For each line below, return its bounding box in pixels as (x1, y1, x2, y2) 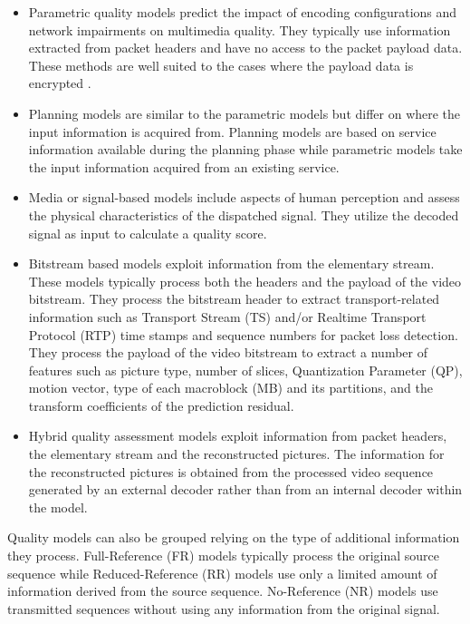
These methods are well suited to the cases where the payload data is (28, 55, 414, 74)
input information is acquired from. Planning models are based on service (28, 122, 436, 141)
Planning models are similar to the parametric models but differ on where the (28, 103, 461, 122)
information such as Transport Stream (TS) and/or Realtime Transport (28, 307, 427, 326)
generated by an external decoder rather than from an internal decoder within (28, 480, 463, 499)
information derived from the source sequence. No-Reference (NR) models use (7, 581, 438, 600)
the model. (28, 497, 88, 516)
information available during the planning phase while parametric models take (28, 140, 463, 159)
